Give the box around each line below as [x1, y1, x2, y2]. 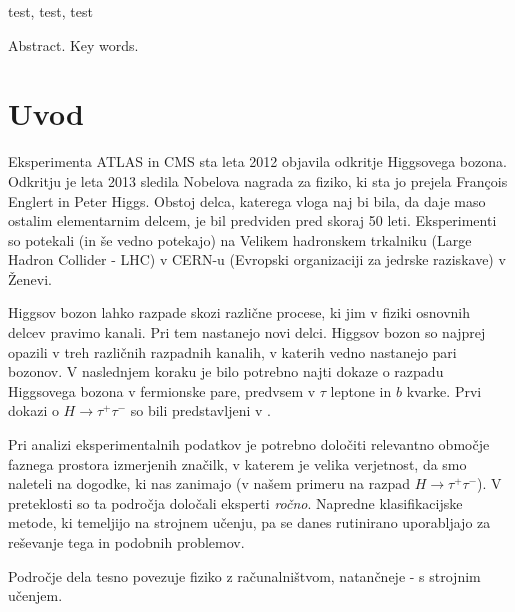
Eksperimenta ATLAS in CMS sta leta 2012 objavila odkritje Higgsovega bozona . [8, 151, 507, 172]
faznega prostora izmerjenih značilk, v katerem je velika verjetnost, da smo [8, 453, 467, 474]
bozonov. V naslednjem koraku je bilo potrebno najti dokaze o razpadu [8, 361, 444, 382]
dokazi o [8, 400, 59, 421]
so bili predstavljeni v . [130, 400, 271, 421]
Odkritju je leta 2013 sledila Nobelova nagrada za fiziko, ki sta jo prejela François [8, 170, 508, 191]
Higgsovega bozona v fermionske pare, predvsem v [8, 380, 316, 401]
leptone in [330, 380, 392, 401]
